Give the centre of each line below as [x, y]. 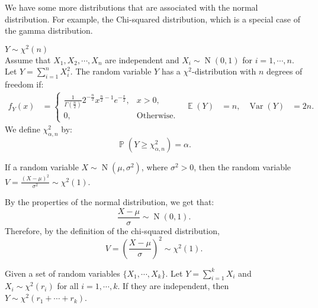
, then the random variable [242, 166]
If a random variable [42, 166]
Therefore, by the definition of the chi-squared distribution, [112, 230]
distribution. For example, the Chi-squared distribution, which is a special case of [153, 19]
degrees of [284, 71]
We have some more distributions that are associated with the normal [131, 7]
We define [23, 129]
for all [68, 286]
